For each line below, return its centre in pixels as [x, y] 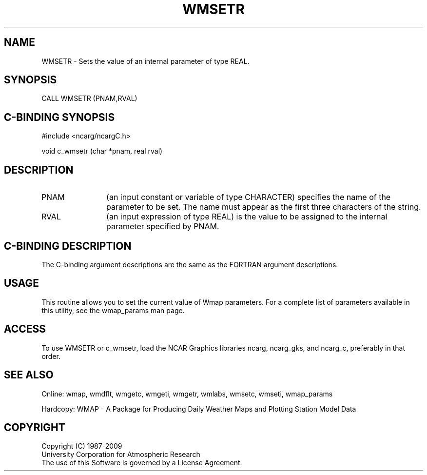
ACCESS [25, 329]
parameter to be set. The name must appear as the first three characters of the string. [264, 207]
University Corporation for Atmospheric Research [121, 455]
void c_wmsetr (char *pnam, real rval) [102, 151]
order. [51, 356]
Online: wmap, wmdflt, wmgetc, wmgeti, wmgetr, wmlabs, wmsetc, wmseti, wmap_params [187, 394]
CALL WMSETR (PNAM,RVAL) [89, 99]
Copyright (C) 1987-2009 [82, 446]
